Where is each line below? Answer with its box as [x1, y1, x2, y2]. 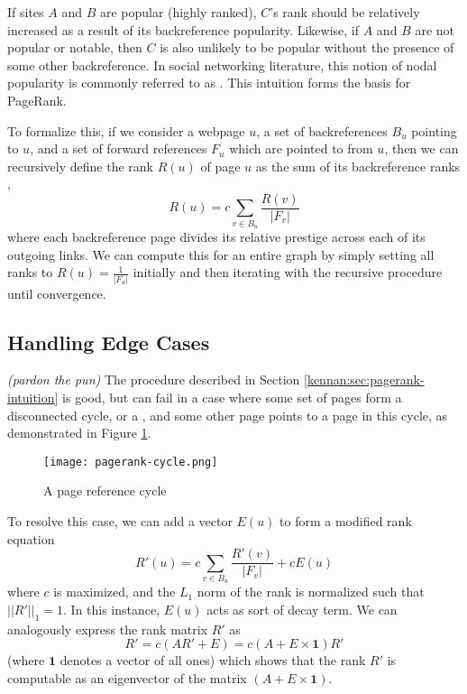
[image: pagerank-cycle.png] [43, 455, 218, 468]
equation [7, 529, 55, 548]
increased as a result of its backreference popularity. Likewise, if [7, 20, 360, 39]
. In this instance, [62, 600, 160, 619]
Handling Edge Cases [7, 328, 210, 356]
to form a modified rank [279, 512, 412, 531]
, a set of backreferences [256, 121, 388, 140]
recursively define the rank [7, 156, 153, 175]
